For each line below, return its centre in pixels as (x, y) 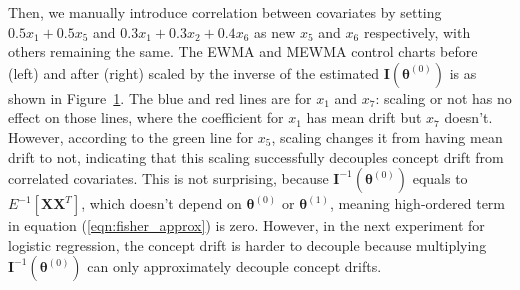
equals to (440, 178)
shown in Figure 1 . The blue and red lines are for (160, 97)
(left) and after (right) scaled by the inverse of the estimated (193, 72)
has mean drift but (364, 117)
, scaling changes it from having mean (387, 136)
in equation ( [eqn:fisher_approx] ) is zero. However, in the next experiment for (246, 225)
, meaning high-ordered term (417, 203)
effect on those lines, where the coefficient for (146, 117)
